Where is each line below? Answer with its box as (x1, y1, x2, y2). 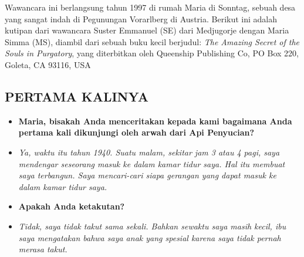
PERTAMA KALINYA (5, 87, 148, 105)
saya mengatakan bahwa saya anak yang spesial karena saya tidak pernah (18, 231, 281, 244)
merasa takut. (18, 243, 67, 255)
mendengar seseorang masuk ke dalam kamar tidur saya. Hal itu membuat (18, 157, 285, 170)
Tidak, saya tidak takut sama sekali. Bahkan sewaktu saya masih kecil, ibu (18, 219, 286, 232)
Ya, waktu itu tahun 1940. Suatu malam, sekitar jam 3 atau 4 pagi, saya (18, 146, 280, 158)
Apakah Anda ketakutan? (18, 200, 125, 212)
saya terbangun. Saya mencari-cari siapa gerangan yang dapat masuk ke (18, 169, 276, 181)
